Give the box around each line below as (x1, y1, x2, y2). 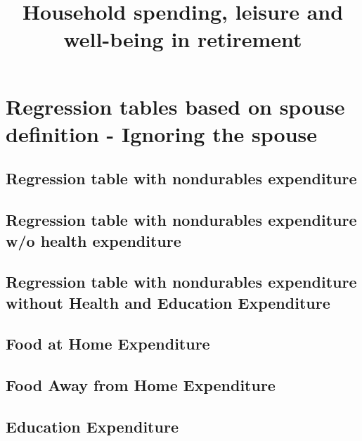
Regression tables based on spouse (6, 91, 345, 120)
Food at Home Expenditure (6, 333, 210, 354)
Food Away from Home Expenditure (6, 374, 276, 396)
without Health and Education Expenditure (6, 291, 330, 313)
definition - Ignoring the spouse (6, 119, 318, 148)
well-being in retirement (63, 25, 302, 53)
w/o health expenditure (6, 229, 181, 251)
